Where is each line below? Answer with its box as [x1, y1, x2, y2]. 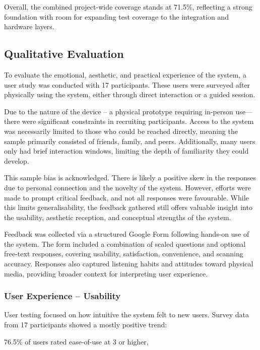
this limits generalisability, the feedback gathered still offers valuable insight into [4, 202, 252, 213]
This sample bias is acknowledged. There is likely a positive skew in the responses [4, 172, 256, 183]
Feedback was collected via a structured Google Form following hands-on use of [4, 229, 249, 239]
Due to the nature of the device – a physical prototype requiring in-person [4, 106, 233, 116]
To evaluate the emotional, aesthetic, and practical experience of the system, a [4, 69, 246, 80]
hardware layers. [4, 21, 54, 32]
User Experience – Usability [4, 290, 121, 302]
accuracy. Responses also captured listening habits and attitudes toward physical [4, 258, 253, 269]
